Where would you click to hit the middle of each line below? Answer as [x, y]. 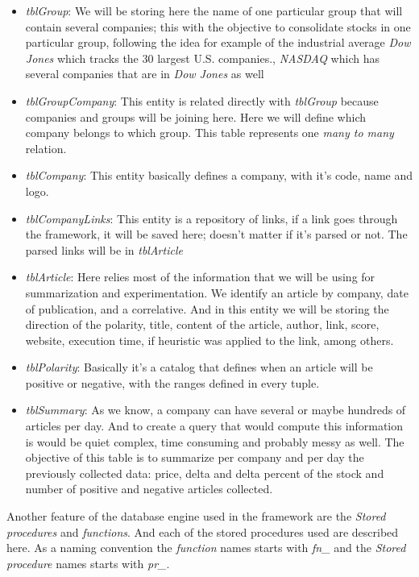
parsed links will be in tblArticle [104, 249]
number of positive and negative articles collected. [149, 489]
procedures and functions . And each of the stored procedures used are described [203, 531]
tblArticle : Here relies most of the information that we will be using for [200, 277]
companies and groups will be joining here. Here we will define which [196, 116]
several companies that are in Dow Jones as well [145, 74]
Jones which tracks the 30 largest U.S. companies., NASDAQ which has [202, 58]
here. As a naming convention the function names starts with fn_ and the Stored [206, 548]
